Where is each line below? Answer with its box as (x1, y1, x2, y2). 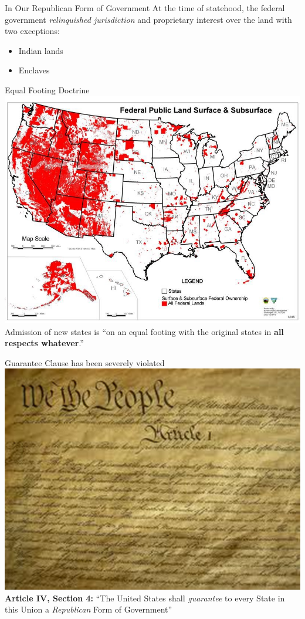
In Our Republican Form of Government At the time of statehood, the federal (5, 2, 285, 13)
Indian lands (18, 44, 63, 56)
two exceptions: (5, 25, 60, 37)
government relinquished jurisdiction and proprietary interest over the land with (5, 13, 292, 25)
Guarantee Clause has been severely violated (5, 356, 165, 368)
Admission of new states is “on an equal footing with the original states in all (5, 325, 284, 337)
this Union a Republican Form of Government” (5, 603, 172, 615)
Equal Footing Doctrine (5, 83, 90, 96)
